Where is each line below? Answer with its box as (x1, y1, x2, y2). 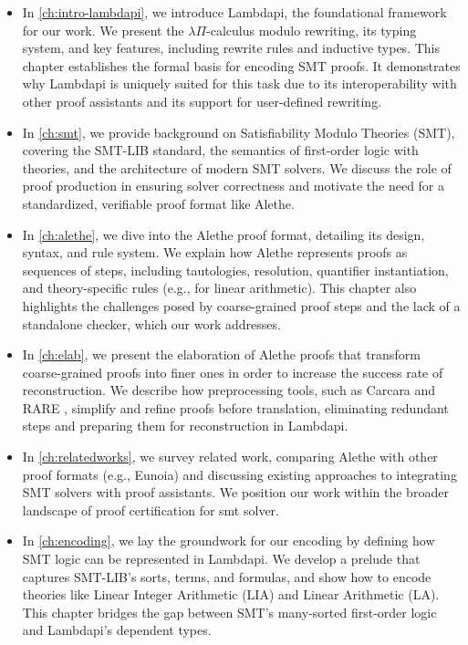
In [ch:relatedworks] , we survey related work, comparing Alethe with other (22, 447, 438, 466)
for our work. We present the (22, 20, 184, 39)
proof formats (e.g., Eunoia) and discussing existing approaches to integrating (22, 464, 457, 484)
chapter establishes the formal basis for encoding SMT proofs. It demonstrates (22, 56, 461, 75)
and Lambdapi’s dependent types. (22, 620, 212, 640)
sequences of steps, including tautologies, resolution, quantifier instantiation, (22, 260, 449, 279)
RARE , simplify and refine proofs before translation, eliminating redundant (22, 398, 449, 417)
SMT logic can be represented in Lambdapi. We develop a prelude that (22, 549, 421, 568)
